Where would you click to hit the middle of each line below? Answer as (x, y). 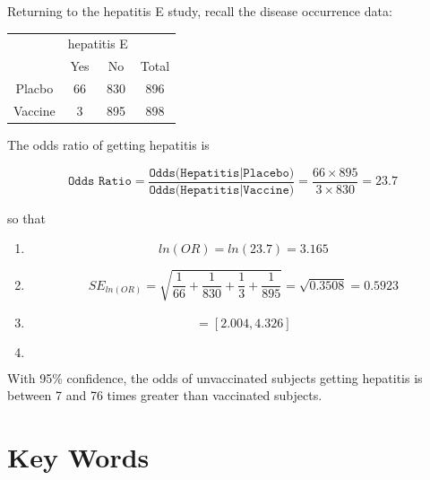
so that (26, 218)
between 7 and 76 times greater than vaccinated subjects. (165, 395)
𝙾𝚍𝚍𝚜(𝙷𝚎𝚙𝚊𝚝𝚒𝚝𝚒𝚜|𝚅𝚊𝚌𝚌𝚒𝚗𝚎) (222, 190)
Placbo (34, 88)
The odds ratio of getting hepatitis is (108, 144)
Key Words (78, 457)
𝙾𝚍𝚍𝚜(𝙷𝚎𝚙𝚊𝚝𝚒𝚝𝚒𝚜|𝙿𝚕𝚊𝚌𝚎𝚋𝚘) (222, 173)
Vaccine (34, 110)
